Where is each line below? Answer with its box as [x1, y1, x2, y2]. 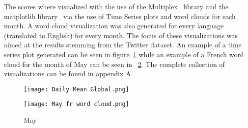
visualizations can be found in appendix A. [4, 68, 133, 79]
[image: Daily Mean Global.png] [24, 85, 129, 93]
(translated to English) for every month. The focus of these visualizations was [4, 30, 238, 40]
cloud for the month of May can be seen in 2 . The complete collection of [4, 59, 225, 69]
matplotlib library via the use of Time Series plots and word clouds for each [4, 11, 236, 21]
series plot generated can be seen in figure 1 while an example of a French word [4, 49, 244, 59]
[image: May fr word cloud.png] [24, 101, 129, 108]
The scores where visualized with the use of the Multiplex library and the [4, 1, 229, 11]
